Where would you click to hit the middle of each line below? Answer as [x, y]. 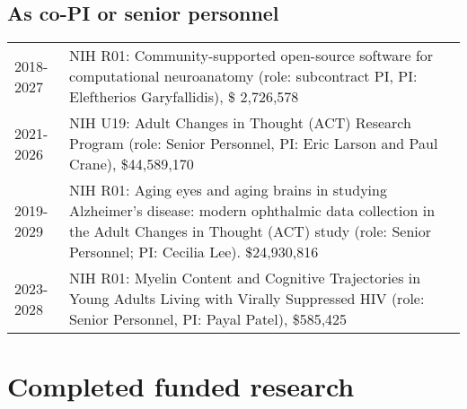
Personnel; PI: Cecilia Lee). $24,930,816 [194, 252]
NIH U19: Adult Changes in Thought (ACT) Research [240, 123]
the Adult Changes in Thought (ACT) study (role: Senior [250, 231]
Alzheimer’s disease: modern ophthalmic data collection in [252, 211]
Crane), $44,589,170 [132, 164]
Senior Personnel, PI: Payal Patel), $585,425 [208, 319]
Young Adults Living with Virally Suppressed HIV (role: [247, 299]
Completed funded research [181, 386]
